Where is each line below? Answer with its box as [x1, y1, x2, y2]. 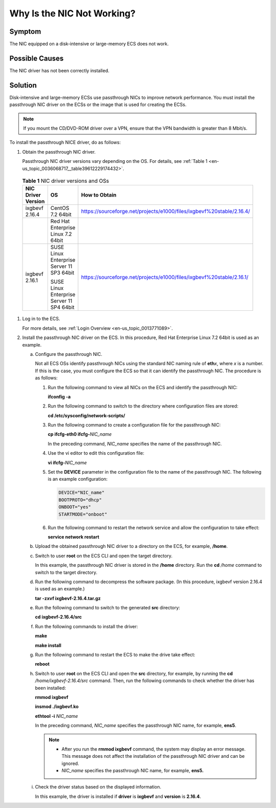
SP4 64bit [50, 304, 75, 311]
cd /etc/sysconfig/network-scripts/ [48, 412, 125, 418]
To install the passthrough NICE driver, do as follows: [9, 139, 121, 145]
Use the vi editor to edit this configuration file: [48, 450, 145, 456]
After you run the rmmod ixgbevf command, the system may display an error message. [61, 746, 246, 752]
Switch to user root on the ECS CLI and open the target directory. [35, 552, 173, 559]
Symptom [9, 27, 41, 36]
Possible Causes [9, 54, 64, 62]
